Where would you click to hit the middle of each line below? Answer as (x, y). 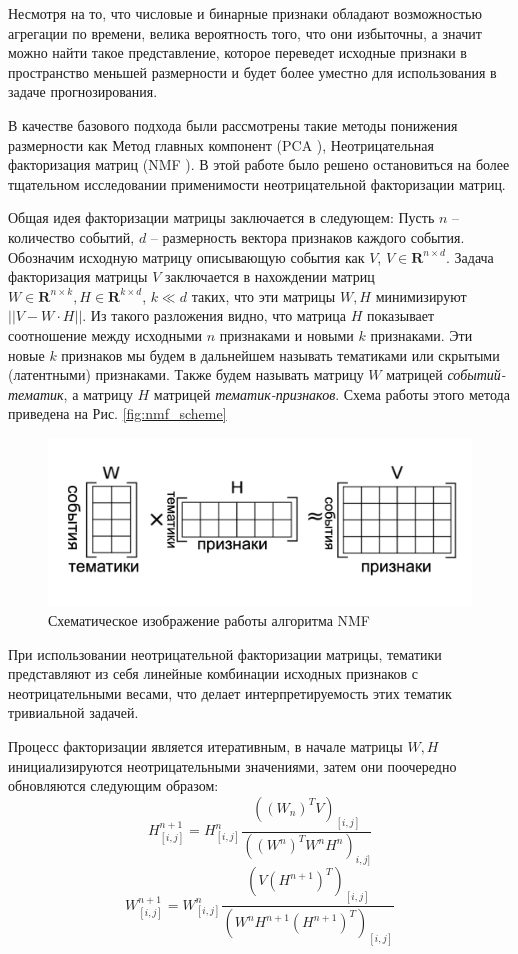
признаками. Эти (421, 334)
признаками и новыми (286, 334)
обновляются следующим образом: (113, 785)
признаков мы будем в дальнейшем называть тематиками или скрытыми (280, 354)
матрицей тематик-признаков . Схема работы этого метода (331, 393)
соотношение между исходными (105, 334)
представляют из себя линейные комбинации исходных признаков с (213, 673)
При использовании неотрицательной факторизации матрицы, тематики (225, 653)
